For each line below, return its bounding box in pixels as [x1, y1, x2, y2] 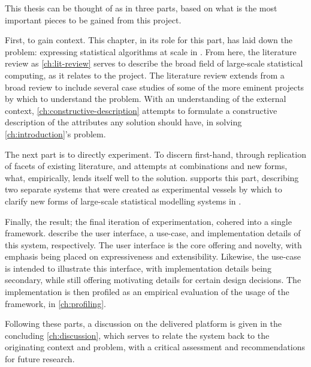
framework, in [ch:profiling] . [5, 297, 106, 309]
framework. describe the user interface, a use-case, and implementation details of [5, 227, 301, 239]
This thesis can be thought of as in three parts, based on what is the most [5, 2, 277, 14]
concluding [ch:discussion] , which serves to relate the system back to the [5, 329, 270, 341]
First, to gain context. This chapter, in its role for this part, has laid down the [5, 34, 292, 46]
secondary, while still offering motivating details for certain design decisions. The [5, 273, 301, 286]
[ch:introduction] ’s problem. [5, 127, 106, 140]
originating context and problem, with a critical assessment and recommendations [5, 341, 306, 353]
